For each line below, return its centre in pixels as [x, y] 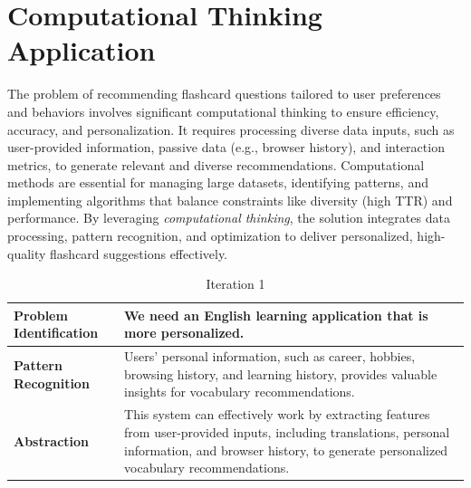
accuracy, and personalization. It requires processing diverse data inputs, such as [231, 129]
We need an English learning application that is [276, 315]
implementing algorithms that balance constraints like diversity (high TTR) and [230, 200]
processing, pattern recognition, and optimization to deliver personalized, [210, 236]
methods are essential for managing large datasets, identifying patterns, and [218, 182]
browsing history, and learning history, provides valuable [281, 373]
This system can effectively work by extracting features [277, 414]
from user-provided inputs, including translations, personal [287, 431]
